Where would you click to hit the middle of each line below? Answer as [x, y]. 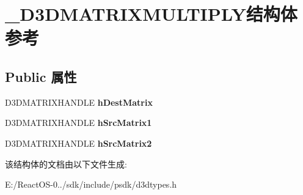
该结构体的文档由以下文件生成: [66, 164]
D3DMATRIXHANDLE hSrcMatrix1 [78, 123]
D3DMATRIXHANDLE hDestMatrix [79, 102]
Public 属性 [41, 76]
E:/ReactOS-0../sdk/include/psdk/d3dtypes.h [91, 184]
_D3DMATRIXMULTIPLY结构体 [151, 14]
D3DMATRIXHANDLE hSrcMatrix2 [78, 143]
